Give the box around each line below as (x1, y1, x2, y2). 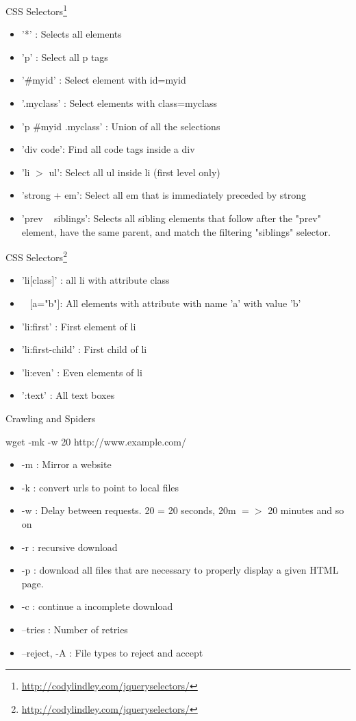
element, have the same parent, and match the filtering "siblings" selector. (21, 224, 331, 239)
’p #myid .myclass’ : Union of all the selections (21, 119, 220, 133)
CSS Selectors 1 (5, 2, 67, 18)
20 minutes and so (268, 503, 344, 517)
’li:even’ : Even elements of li (21, 365, 142, 379)
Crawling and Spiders (5, 411, 96, 425)
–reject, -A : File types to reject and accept (21, 645, 203, 659)
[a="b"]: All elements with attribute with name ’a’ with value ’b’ (29, 296, 301, 310)
